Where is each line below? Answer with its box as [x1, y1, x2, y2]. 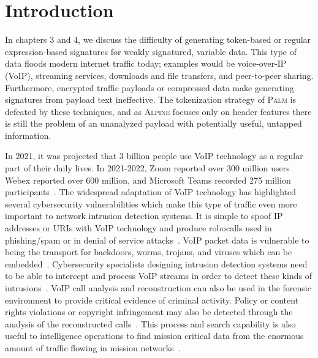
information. [5, 129, 51, 141]
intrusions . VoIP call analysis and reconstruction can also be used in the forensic [5, 282, 311, 294]
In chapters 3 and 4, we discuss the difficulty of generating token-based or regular [5, 33, 311, 46]
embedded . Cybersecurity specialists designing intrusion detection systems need [5, 257, 308, 270]
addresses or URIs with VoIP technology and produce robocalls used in [5, 222, 272, 234]
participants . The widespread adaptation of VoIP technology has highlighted [5, 185, 297, 198]
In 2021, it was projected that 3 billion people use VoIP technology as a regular [5, 149, 303, 162]
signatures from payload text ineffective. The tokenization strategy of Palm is [5, 93, 297, 106]
